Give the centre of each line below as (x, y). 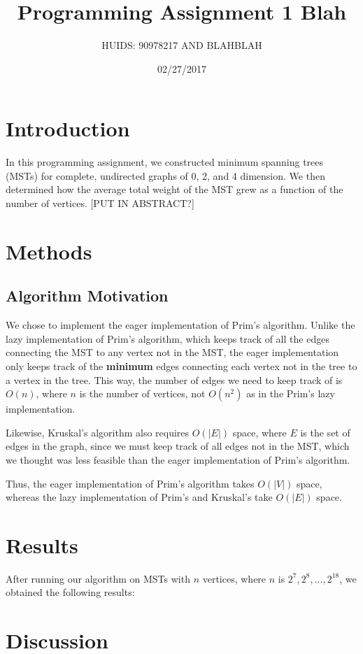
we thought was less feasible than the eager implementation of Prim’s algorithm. (178, 459)
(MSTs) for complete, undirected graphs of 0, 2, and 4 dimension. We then (165, 175)
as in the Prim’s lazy (291, 393)
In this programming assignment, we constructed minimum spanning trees (165, 162)
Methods (49, 251)
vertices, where (234, 578)
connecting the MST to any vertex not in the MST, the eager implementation (172, 352)
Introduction (68, 128)
